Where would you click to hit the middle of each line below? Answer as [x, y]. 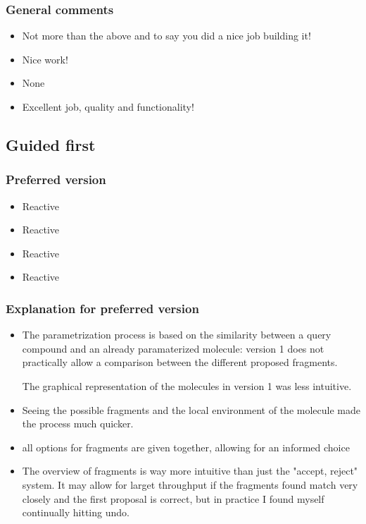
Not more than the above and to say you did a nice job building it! [166, 36]
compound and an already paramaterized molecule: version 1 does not [173, 348]
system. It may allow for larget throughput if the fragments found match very [190, 484]
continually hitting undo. [76, 512]
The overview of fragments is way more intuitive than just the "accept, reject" [190, 471]
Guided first [51, 144]
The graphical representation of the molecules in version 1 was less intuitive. [187, 385]
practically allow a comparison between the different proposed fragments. [180, 362]
